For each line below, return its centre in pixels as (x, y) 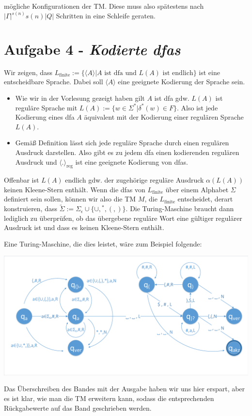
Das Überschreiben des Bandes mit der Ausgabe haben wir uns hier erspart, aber (125, 389)
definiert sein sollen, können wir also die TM (70, 199)
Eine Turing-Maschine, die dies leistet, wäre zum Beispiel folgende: (103, 244)
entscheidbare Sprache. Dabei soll (54, 82)
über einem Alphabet (197, 189)
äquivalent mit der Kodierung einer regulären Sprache (164, 117)
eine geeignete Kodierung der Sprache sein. (181, 82)
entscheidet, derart (205, 199)
